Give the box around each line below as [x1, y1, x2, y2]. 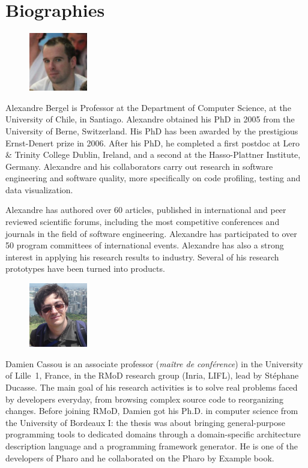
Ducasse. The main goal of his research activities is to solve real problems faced [5, 380, 298, 393]
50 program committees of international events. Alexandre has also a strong [5, 239, 284, 251]
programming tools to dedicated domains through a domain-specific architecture [5, 428, 301, 440]
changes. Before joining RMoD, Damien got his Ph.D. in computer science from [5, 404, 298, 417]
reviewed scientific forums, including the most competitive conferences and [5, 215, 280, 228]
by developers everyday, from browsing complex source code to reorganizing [5, 392, 283, 405]
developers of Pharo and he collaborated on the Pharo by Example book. [5, 451, 274, 464]
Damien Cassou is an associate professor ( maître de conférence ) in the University [5, 357, 303, 370]
